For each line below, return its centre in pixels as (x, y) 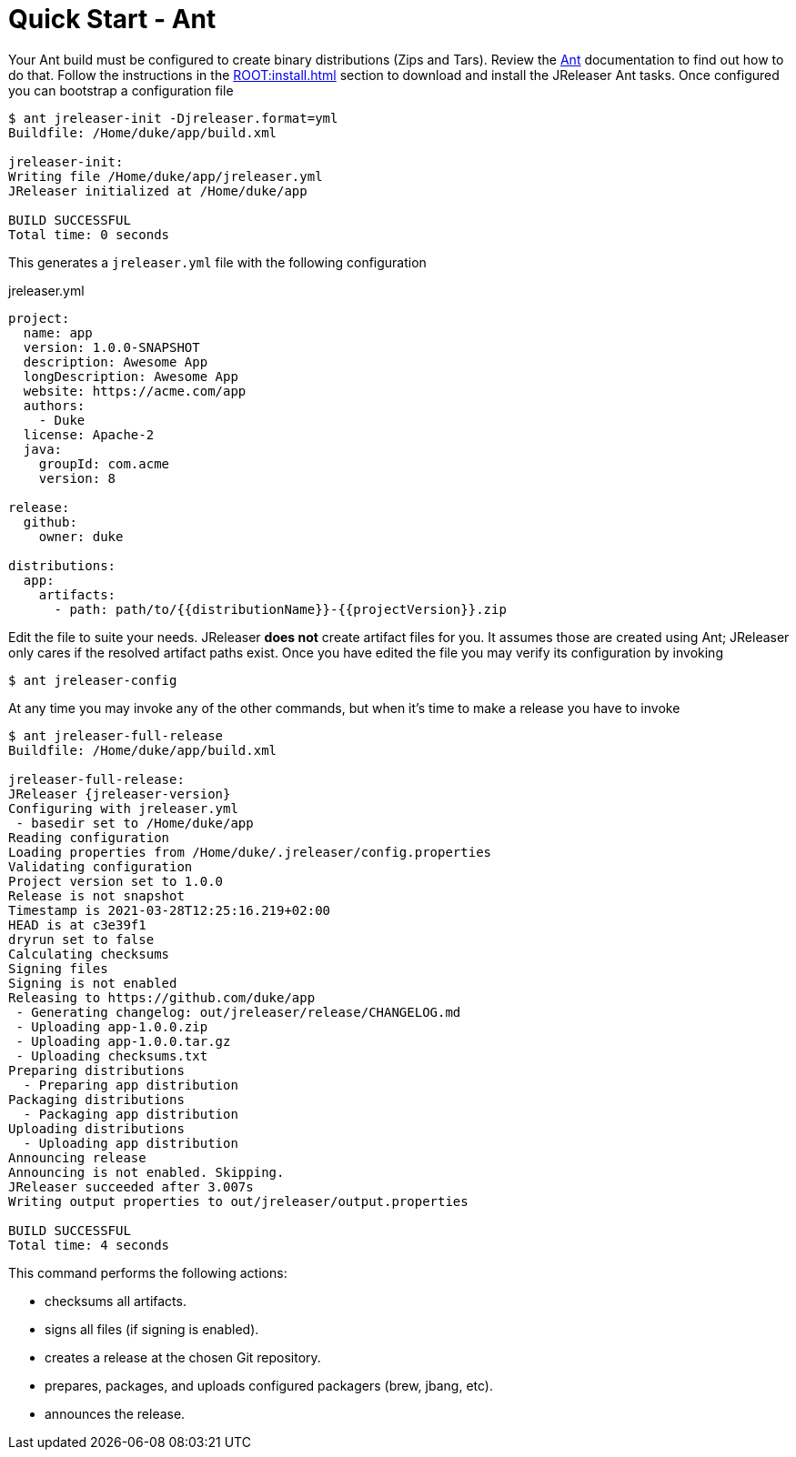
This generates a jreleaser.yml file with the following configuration (217, 262)
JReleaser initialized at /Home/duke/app (158, 191)
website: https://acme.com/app (135, 391)
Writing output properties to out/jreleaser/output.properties (238, 1201)
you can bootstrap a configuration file (121, 90)
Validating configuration (101, 866)
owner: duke (81, 536)
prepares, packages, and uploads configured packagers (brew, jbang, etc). (269, 1385)
